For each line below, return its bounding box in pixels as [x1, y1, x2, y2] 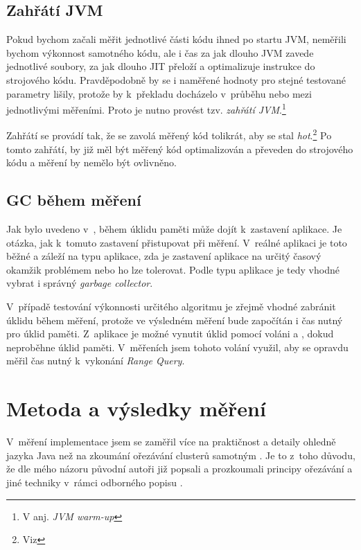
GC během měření [6, 189, 141, 211]
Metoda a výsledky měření [6, 394, 266, 423]
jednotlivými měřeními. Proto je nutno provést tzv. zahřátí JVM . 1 [6, 100, 286, 116]
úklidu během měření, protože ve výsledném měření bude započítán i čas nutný [6, 312, 343, 327]
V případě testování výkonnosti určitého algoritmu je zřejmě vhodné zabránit [6, 299, 336, 314]
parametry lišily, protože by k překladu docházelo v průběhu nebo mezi [6, 86, 312, 100]
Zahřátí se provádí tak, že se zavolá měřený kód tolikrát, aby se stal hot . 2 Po [6, 126, 332, 143]
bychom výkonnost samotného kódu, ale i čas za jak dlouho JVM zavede [6, 45, 314, 60]
